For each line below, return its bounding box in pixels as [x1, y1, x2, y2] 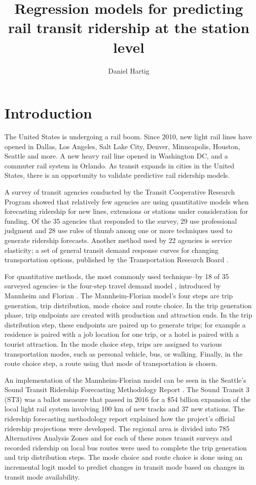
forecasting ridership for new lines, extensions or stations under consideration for [4, 206, 249, 216]
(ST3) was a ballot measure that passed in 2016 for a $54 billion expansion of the [4, 394, 251, 404]
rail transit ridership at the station [8, 17, 250, 38]
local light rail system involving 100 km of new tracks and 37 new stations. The [4, 404, 245, 414]
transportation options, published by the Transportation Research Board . [4, 254, 229, 265]
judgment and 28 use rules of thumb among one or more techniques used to [4, 225, 233, 236]
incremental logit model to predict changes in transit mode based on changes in [4, 462, 245, 472]
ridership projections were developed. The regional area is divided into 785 [4, 423, 230, 433]
